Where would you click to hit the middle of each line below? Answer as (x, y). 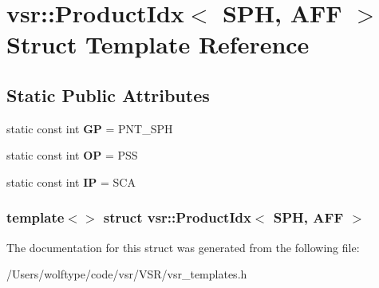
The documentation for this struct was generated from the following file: (183, 247)
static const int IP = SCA (71, 181)
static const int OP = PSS (72, 155)
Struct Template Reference (158, 44)
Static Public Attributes (108, 95)
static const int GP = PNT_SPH (90, 128)
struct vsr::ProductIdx (177, 217)
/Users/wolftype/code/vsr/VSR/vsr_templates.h (127, 274)
